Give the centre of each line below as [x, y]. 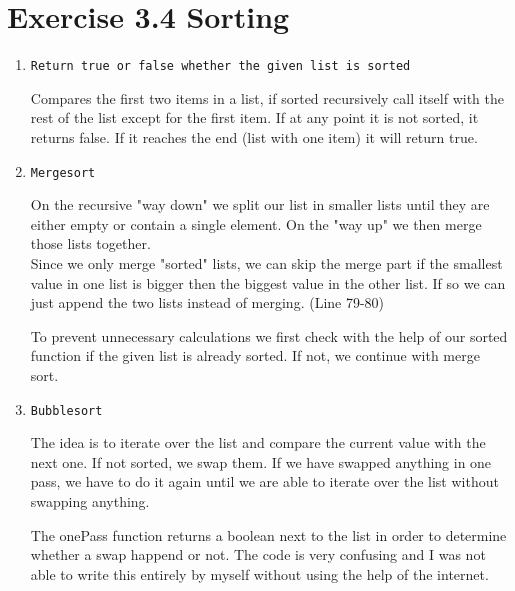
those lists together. [90, 243]
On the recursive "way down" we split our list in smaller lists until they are [260, 204]
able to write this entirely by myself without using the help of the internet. [259, 573]
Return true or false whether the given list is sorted [220, 66]
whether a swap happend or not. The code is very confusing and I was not [258, 554]
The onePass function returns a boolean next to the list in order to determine [268, 534]
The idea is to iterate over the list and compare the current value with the [258, 442]
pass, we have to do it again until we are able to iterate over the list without [264, 481]
